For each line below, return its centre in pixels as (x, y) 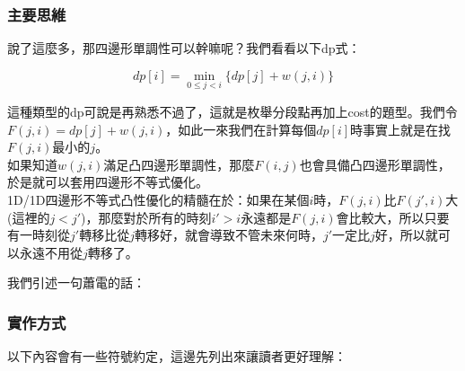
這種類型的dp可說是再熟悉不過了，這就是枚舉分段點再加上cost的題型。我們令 (232, 112)
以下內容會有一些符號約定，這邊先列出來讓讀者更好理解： (177, 356)
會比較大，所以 (380, 217)
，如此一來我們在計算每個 (241, 129)
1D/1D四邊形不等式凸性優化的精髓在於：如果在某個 (158, 199)
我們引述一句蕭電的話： (76, 283)
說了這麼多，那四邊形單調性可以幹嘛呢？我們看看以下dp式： (184, 48)
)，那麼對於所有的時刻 (146, 217)
